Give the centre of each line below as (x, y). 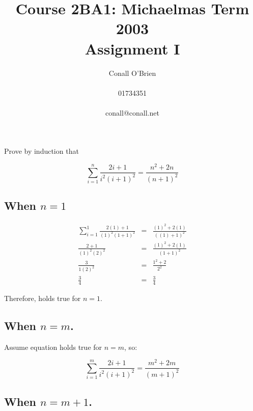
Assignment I (132, 48)
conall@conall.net (132, 112)
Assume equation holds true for (53, 347)
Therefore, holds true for (43, 298)
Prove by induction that (41, 151)
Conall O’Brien (132, 73)
